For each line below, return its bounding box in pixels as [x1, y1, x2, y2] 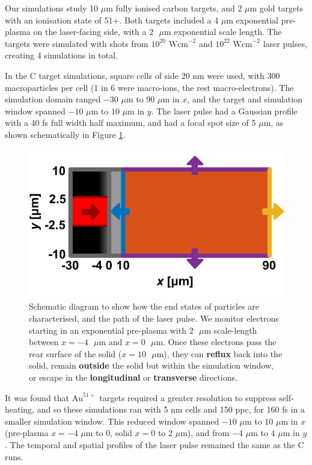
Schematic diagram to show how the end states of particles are [29, 300, 260, 313]
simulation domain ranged [5, 93, 101, 105]
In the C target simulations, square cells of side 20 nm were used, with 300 [5, 69, 280, 81]
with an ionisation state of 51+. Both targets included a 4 [5, 13, 219, 26]
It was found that [5, 391, 70, 404]
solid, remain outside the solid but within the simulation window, [29, 359, 274, 372]
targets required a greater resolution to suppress [99, 391, 277, 404]
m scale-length [204, 323, 257, 336]
